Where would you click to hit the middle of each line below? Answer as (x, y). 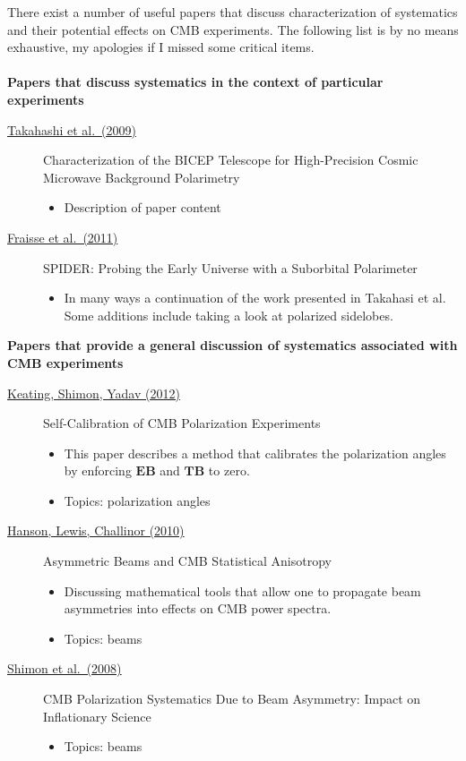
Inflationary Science (97, 716)
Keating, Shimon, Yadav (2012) (94, 393)
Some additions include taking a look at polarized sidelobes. (229, 315)
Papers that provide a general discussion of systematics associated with (233, 345)
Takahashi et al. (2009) (72, 129)
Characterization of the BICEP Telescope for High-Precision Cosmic (231, 160)
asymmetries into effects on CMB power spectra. (198, 608)
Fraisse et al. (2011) (63, 237)
